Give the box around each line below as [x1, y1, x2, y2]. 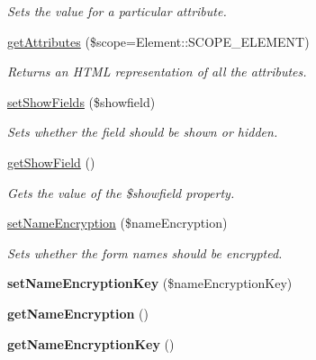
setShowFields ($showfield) [7, 92, 156, 111]
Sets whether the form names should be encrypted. [7, 243, 283, 262]
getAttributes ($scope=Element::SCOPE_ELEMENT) [7, 31, 310, 50]
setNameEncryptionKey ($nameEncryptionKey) [7, 274, 293, 292]
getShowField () [7, 152, 95, 171]
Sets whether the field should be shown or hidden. [7, 122, 278, 141]
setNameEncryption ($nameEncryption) [7, 213, 228, 232]
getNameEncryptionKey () [7, 334, 175, 353]
